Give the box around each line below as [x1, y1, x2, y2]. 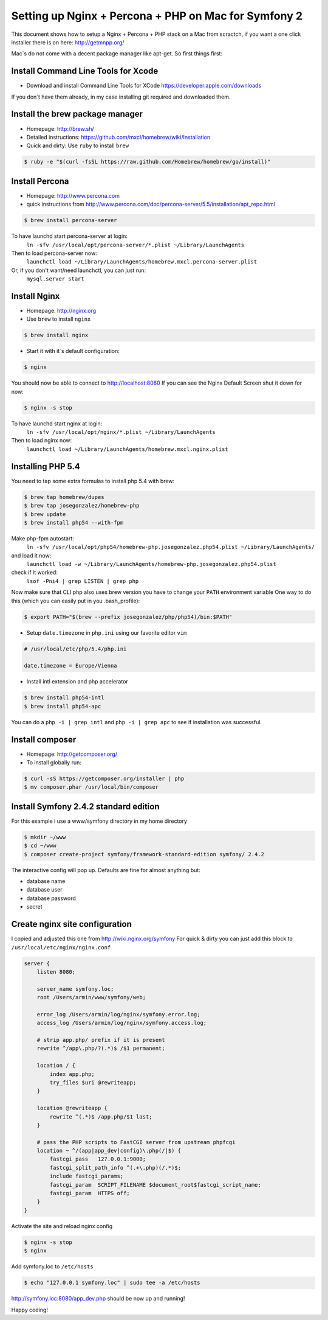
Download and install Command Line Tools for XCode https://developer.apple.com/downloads [26, 82, 262, 89]
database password [26, 895, 76, 902]
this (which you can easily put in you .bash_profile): [11, 597, 140, 604]
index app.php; [49, 1070, 95, 1077]
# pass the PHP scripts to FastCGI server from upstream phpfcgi [36, 1139, 236, 1145]
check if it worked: [11, 569, 58, 576]
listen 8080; [36, 968, 76, 975]
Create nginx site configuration [11, 919, 132, 929]
